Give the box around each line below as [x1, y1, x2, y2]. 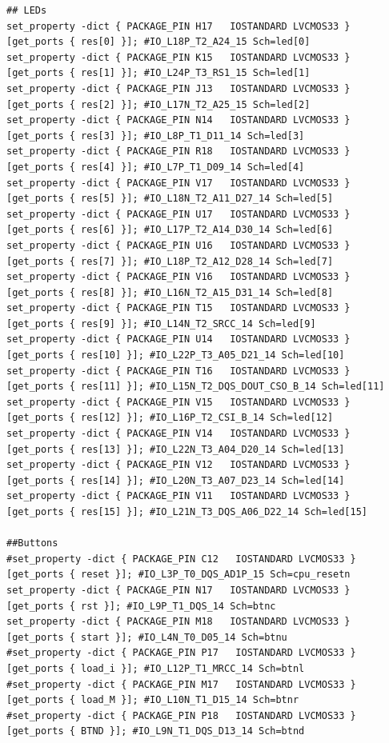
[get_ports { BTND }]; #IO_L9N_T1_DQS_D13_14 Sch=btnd [6, 725, 305, 737]
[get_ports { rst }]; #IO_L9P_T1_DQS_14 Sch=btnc [6, 600, 276, 612]
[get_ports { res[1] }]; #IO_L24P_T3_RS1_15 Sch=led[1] [6, 67, 311, 79]
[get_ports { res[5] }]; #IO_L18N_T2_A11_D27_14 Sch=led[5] [6, 193, 334, 205]
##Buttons [6, 537, 58, 549]
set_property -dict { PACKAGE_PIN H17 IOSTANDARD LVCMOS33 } [6, 20, 351, 32]
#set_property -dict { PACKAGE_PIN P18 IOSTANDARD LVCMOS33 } [6, 709, 356, 721]
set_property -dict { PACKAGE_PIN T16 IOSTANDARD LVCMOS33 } [6, 365, 351, 377]
